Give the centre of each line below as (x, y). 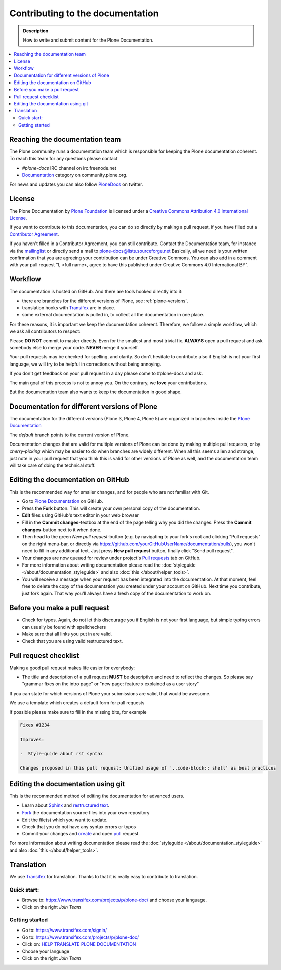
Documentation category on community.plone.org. (75, 175)
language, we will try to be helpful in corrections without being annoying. (85, 364)
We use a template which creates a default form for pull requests (77, 703)
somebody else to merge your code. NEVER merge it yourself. (74, 347)
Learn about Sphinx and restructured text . (66, 805)
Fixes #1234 (35, 725)
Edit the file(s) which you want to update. (65, 820)
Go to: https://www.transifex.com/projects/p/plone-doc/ (81, 937)
